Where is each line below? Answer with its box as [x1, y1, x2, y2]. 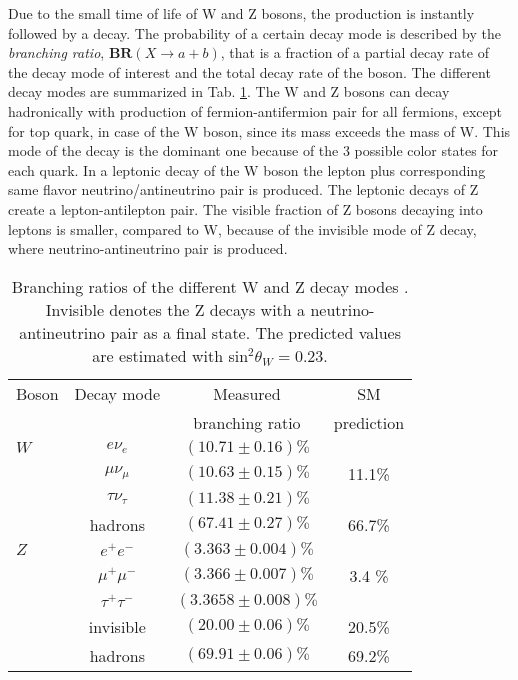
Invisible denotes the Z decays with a [45, 297, 306, 321]
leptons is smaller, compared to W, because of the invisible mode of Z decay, [8, 218, 477, 239]
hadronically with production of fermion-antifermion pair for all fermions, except [8, 100, 502, 121]
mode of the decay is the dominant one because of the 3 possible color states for [8, 140, 499, 161]
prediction [333, 410, 405, 434]
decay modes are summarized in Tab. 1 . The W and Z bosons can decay [8, 81, 450, 102]
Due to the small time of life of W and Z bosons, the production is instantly [8, 3, 475, 23]
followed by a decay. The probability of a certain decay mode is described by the [8, 22, 501, 43]
